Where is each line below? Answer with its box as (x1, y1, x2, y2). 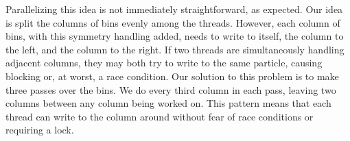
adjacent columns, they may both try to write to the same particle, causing (5, 55, 323, 70)
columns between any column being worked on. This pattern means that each (5, 96, 331, 110)
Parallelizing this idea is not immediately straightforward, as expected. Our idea (5, 2, 343, 16)
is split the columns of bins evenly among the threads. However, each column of (5, 15, 340, 29)
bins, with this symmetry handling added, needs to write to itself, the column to (5, 29, 344, 43)
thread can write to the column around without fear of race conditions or (5, 109, 314, 123)
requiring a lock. (5, 123, 74, 137)
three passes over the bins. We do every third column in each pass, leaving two (5, 82, 336, 97)
